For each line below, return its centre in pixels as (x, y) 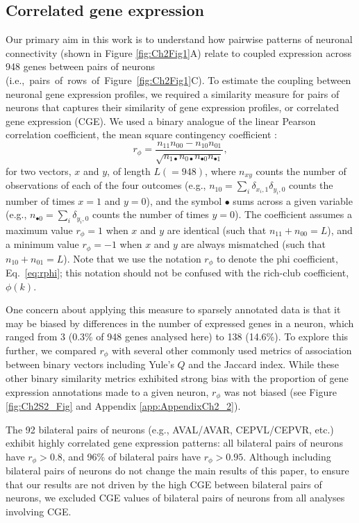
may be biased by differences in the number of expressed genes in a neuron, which (180, 323)
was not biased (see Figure (280, 391)
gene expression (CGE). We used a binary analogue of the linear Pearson (161, 121)
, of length (129, 171)
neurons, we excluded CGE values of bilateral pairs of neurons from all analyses (175, 498)
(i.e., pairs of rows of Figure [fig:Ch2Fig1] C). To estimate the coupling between (178, 80)
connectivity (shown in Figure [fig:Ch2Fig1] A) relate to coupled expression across (178, 52)
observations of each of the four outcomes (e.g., (106, 185)
